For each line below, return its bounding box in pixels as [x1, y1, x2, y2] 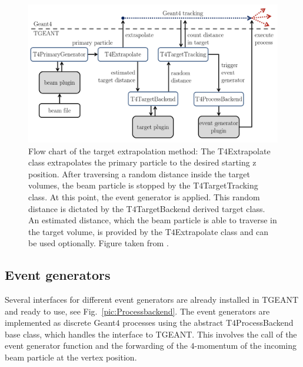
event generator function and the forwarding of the [5, 339, 188, 352]
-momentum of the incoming [194, 339, 297, 352]
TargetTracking [203, 179, 258, 191]
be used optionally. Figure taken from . [28, 237, 169, 249]
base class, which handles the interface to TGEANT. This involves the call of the [5, 328, 297, 340]
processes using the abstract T [122, 316, 232, 329]
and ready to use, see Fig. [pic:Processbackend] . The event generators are [5, 305, 270, 317]
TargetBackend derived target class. [136, 202, 265, 214]
